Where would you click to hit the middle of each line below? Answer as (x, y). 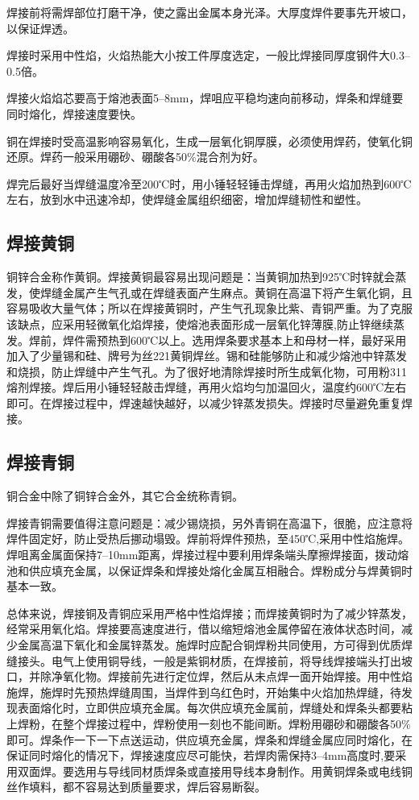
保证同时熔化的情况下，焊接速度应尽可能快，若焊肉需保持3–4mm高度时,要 (201, 755)
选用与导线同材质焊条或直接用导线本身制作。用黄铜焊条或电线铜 (243, 771)
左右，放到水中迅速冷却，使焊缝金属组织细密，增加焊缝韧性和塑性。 (187, 199)
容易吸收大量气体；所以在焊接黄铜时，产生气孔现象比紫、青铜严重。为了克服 (209, 308)
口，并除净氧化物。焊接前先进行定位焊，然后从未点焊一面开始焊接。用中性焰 (209, 676)
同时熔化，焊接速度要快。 (74, 113)
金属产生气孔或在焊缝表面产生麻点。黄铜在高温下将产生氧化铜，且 (237, 292)
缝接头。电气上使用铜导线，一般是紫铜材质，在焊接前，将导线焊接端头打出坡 (209, 660)
